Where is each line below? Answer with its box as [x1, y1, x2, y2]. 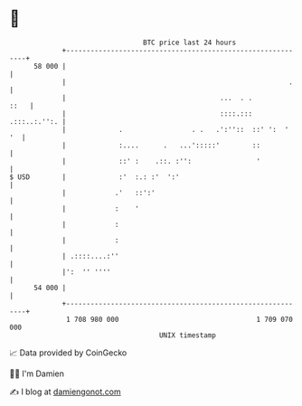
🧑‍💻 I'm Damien [9, 368, 65, 379]
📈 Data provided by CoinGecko [9, 347, 127, 358]
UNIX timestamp [158, 330, 217, 340]
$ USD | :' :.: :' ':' [9, 172, 180, 182]
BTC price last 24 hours [143, 38, 237, 47]
